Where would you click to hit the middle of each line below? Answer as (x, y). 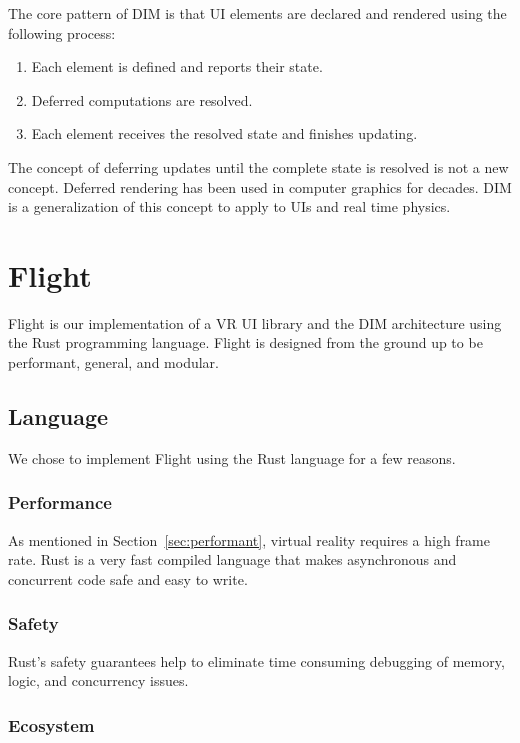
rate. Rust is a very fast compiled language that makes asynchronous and (232, 559)
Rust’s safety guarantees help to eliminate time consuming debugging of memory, (256, 660)
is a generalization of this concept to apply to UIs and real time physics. (229, 206)
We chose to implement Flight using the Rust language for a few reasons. (232, 457)
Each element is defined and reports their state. (177, 66)
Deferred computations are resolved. (142, 99)
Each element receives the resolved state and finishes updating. (224, 133)
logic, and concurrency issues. (98, 680)
